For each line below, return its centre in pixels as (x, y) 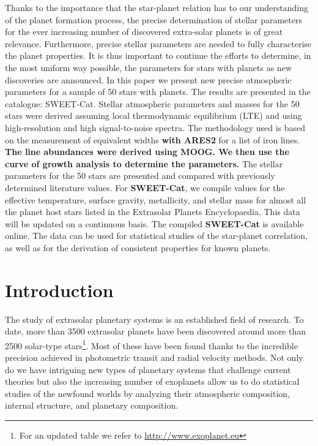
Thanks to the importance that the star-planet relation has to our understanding (157, 7)
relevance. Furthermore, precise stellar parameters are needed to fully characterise (158, 43)
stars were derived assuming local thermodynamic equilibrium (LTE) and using (153, 115)
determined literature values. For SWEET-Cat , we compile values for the (145, 187)
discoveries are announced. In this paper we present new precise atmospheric (148, 79)
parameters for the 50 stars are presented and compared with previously (140, 176)
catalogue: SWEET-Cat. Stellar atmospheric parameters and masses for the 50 (152, 103)
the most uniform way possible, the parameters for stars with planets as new (148, 67)
